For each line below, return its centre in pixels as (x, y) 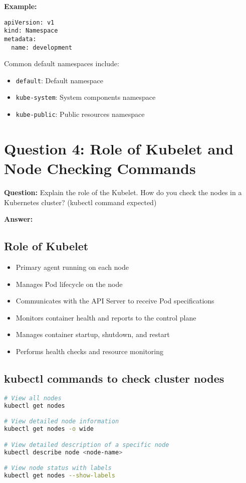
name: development (42, 47)
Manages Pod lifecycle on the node (69, 284)
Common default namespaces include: (62, 63)
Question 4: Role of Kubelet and (119, 148)
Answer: (19, 219)
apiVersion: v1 (29, 22)
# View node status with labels (58, 468)
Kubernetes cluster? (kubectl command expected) (80, 202)
